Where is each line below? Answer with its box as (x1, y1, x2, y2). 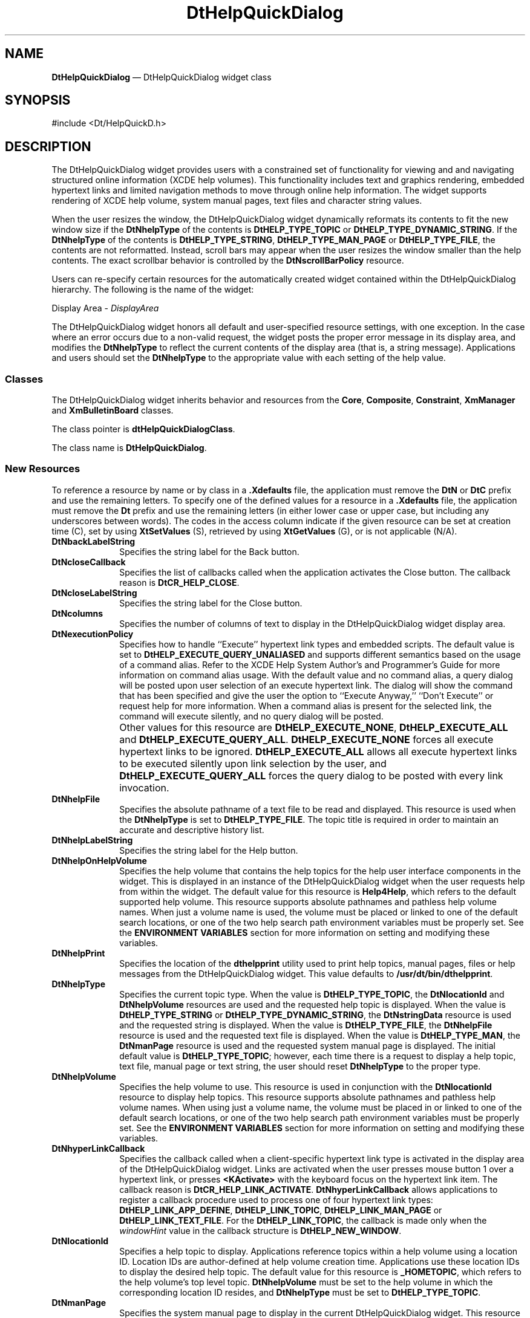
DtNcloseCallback (51, 556, 126, 567)
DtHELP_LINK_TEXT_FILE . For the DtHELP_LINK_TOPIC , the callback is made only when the (119, 1215, 487, 1225)
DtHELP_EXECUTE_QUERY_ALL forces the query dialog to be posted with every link (119, 769, 503, 782)
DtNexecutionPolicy (51, 628, 134, 639)
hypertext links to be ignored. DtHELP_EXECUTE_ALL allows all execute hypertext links (119, 745, 517, 758)
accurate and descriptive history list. (119, 824, 264, 835)
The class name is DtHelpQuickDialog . (51, 443, 207, 453)
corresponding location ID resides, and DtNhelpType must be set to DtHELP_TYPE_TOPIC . (119, 1287, 481, 1297)
